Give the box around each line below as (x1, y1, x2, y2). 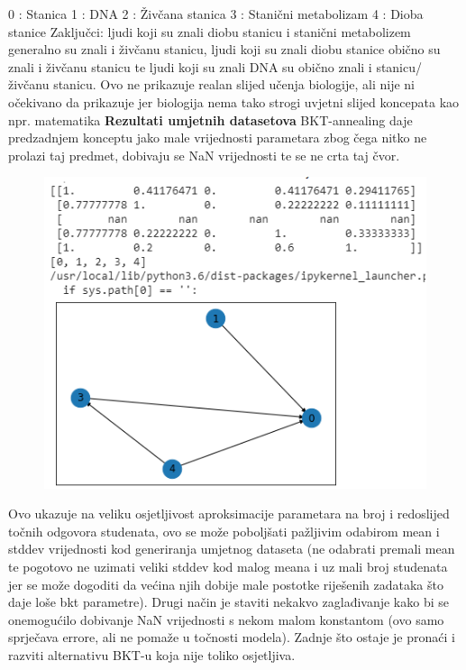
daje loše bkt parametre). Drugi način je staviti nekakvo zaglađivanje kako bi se (8, 592, 449, 611)
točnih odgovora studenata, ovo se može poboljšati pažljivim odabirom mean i (8, 521, 440, 540)
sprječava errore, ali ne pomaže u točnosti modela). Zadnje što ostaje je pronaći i (8, 628, 455, 647)
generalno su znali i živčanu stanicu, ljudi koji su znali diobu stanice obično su (8, 40, 441, 59)
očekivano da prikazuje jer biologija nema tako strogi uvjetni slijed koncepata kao (8, 92, 460, 111)
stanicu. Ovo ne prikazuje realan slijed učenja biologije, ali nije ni (53, 75, 415, 94)
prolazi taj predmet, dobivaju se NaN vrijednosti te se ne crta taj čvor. (8, 145, 400, 164)
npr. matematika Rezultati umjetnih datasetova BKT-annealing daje (8, 110, 413, 129)
